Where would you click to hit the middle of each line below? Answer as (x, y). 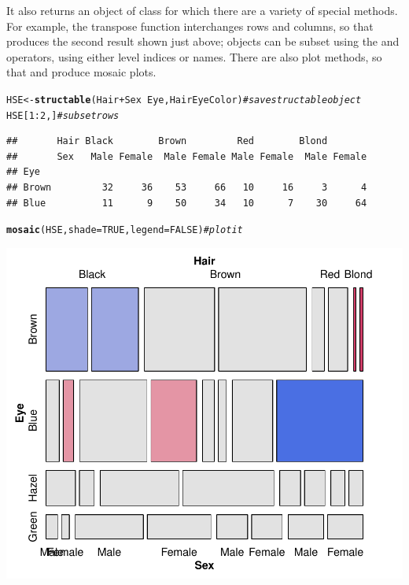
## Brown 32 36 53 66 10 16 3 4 (187, 188)
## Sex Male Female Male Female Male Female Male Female (187, 156)
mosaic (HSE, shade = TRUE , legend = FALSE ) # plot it (125, 230)
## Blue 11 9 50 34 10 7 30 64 (187, 203)
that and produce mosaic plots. (81, 72)
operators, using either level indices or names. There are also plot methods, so (194, 56)
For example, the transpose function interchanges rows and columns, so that (190, 26)
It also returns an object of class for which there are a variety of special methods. (202, 10)
